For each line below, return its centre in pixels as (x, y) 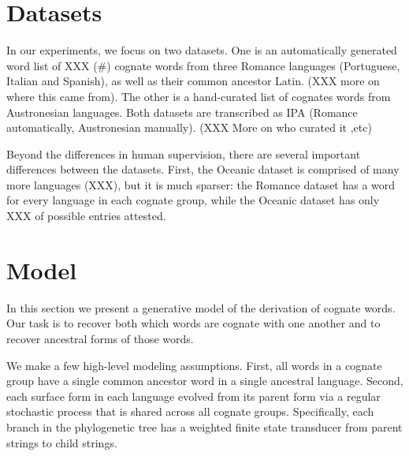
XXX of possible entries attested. (86, 216)
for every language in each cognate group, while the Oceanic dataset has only (193, 200)
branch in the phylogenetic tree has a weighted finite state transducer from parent (204, 426)
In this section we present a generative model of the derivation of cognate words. (201, 307)
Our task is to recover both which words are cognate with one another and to (193, 323)
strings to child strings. (62, 442)
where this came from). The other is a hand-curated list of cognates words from (199, 96)
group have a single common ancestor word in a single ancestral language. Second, (205, 381)
